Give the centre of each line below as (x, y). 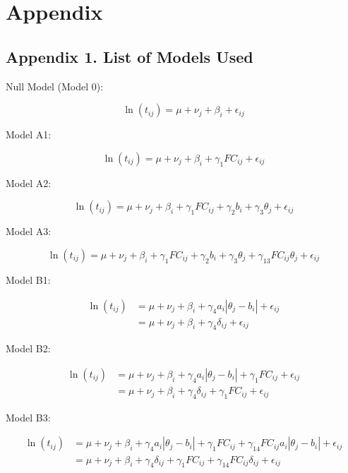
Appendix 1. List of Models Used (130, 56)
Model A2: (29, 182)
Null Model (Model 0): (55, 86)
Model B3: (28, 417)
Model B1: (28, 279)
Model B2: (28, 348)
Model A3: (29, 231)
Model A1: (29, 134)
